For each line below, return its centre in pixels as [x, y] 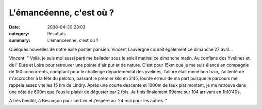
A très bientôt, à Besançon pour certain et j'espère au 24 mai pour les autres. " [88, 101]
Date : [15, 27]
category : [19, 33]
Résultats [57, 33]
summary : [20, 41]
